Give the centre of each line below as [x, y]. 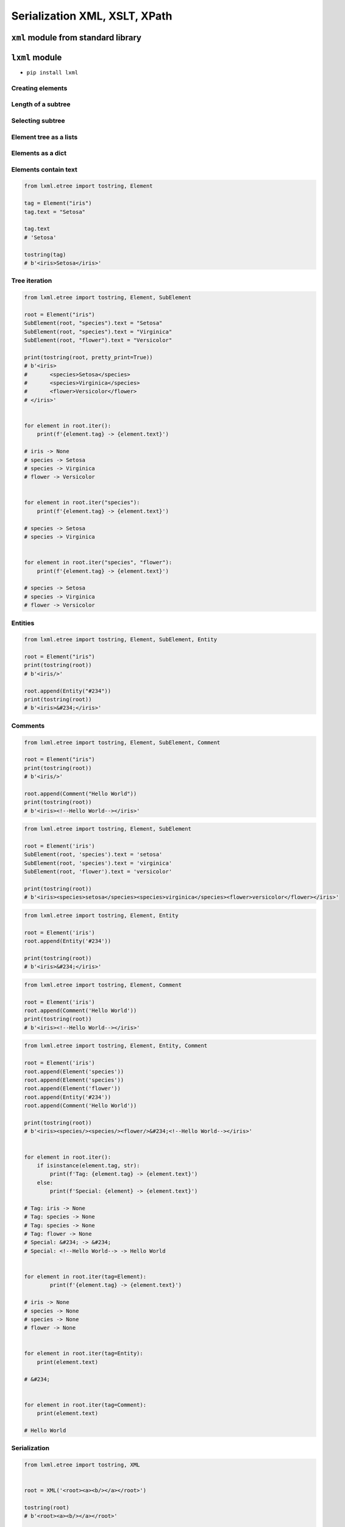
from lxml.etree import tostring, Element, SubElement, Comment [122, 742]
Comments [28, 726]
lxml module [37, 57]
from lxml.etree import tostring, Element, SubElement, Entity [121, 640]
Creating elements [39, 88]
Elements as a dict [39, 153]
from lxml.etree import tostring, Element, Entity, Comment [116, 1046]
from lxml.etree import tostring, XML [82, 1465]
